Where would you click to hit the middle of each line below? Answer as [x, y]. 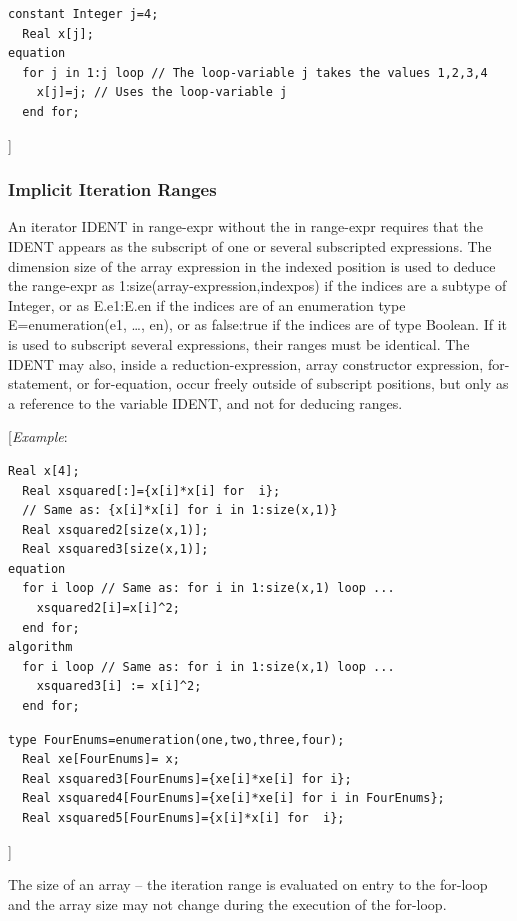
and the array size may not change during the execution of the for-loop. [227, 903]
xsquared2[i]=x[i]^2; [108, 608]
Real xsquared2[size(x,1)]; [115, 529]
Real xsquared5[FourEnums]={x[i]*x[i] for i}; [183, 818]
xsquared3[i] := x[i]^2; [119, 686]
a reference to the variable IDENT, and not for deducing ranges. [205, 402]
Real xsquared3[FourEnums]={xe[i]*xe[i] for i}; [187, 778]
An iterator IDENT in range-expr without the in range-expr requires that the [245, 226]
